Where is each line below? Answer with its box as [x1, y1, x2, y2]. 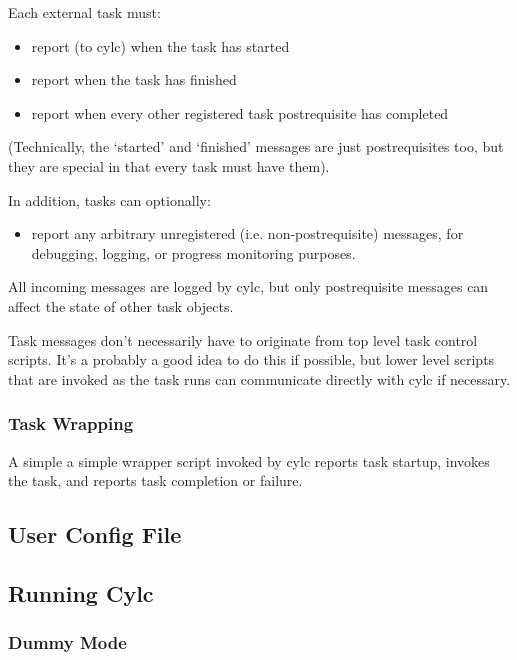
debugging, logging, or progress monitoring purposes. [31, 242, 356, 263]
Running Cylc [8, 577, 154, 608]
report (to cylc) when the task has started [31, 35, 290, 56]
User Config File [8, 519, 182, 550]
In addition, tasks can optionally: [8, 189, 211, 210]
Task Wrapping [8, 411, 134, 436]
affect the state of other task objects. [8, 295, 234, 316]
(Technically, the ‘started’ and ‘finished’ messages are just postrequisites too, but [8, 136, 504, 157]
